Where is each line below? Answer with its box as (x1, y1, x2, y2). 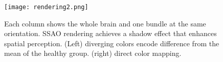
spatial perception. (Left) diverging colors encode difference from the (4, 38, 219, 48)
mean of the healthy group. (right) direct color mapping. (4, 48, 182, 58)
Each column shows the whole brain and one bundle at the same (4, 18, 206, 28)
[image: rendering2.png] (4, 4, 88, 11)
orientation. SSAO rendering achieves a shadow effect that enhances (4, 28, 217, 39)
